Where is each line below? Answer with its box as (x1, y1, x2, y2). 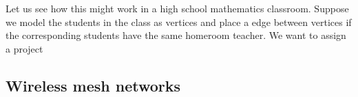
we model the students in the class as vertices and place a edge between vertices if (6, 14, 352, 29)
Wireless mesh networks (6, 74, 181, 96)
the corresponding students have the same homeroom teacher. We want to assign (6, 28, 346, 42)
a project (6, 41, 43, 55)
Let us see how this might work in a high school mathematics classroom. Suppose (6, 1, 349, 15)
